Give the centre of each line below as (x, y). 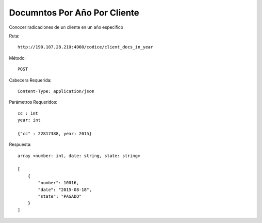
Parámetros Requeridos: (33, 102)
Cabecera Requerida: (30, 80)
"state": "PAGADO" (60, 196)
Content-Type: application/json (56, 91)
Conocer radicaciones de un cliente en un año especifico (66, 27)
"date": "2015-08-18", (65, 190)
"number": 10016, (59, 183)
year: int (29, 120)
